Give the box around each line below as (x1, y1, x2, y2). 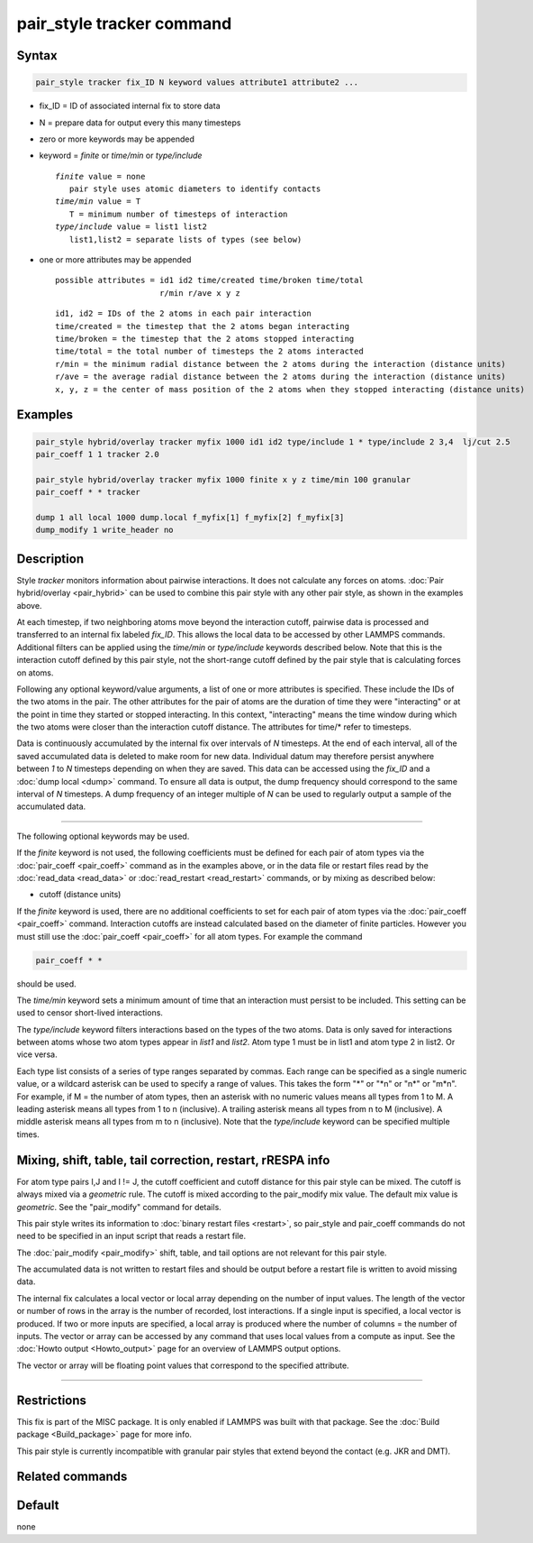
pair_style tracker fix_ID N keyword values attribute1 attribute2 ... (35, 78, 359, 87)
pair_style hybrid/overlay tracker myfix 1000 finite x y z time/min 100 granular (35, 474, 411, 484)
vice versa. (16, 1049, 58, 1060)
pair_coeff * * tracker (35, 487, 141, 498)
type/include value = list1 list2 (55, 222, 207, 232)
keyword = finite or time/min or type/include (39, 150, 203, 161)
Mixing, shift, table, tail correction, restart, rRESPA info (16, 1153, 330, 1168)
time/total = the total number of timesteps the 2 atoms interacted (55, 346, 364, 356)
